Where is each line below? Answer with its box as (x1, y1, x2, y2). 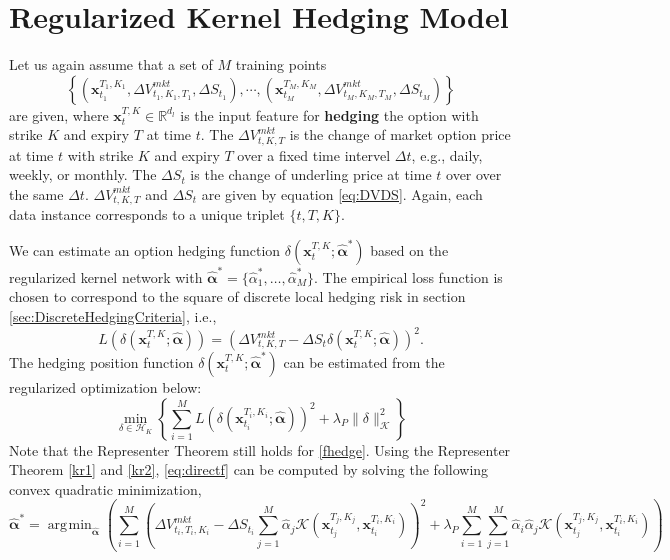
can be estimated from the (283, 352, 445, 372)
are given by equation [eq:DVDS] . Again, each (201, 183, 483, 204)
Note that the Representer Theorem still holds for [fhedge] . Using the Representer (9, 439, 511, 460)
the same (9, 183, 64, 204)
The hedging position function (9, 352, 194, 372)
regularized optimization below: (9, 377, 202, 397)
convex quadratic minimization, (9, 478, 202, 499)
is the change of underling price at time (190, 164, 432, 185)
